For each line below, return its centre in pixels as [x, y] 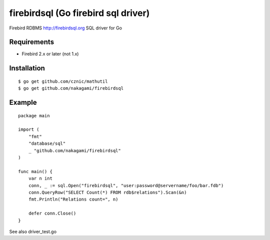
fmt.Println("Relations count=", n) [73, 199]
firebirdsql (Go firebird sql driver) [79, 13]
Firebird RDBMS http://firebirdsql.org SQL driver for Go [66, 28]
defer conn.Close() [52, 214]
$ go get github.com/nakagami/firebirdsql [71, 88]
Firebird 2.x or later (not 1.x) [50, 54]
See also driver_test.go [33, 232]
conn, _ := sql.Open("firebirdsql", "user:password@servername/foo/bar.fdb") [126, 185]
